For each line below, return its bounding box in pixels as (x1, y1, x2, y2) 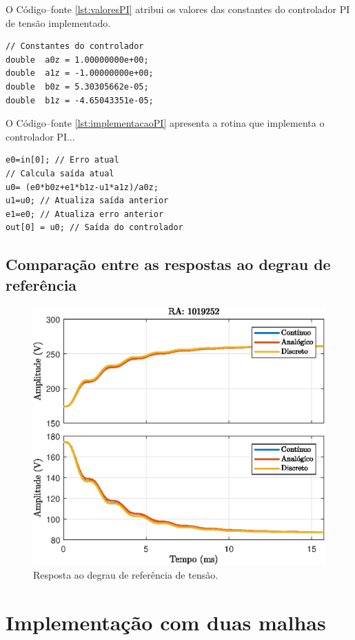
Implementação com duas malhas (6, 608, 326, 636)
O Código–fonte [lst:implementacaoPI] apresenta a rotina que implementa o (6, 116, 325, 130)
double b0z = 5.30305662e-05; (6, 81, 149, 92)
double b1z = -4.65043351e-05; (6, 95, 154, 105)
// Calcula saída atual (6, 168, 114, 178)
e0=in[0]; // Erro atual (6, 155, 119, 165)
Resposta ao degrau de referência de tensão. (33, 567, 219, 581)
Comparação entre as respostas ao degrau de (6, 254, 331, 275)
